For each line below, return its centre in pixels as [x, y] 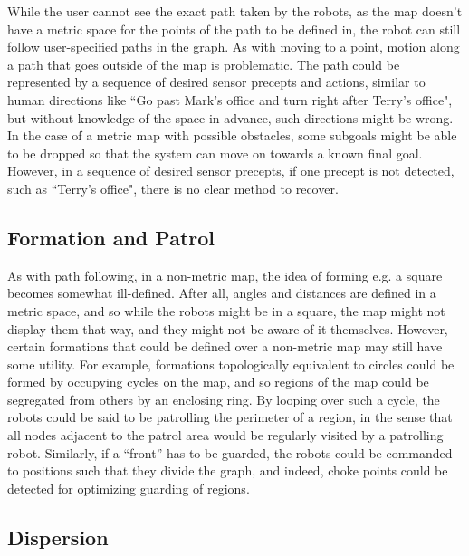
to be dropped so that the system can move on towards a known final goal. [215, 153]
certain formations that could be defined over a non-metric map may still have [225, 346]
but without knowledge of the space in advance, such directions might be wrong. [230, 117]
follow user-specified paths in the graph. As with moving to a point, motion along [234, 47]
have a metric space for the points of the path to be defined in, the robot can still [234, 29]
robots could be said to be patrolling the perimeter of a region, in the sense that [230, 417]
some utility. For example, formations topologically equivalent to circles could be [231, 364]
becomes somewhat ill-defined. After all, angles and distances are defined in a [222, 293]
